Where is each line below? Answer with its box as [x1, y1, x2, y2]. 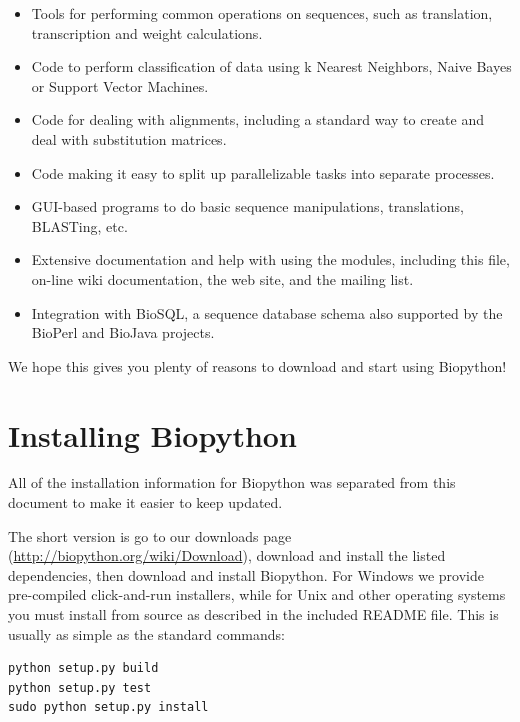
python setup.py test [8, 680, 152, 695]
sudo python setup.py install [8, 700, 209, 715]
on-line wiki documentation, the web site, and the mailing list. [31, 268, 414, 289]
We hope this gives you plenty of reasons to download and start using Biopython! [8, 355, 507, 376]
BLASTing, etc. [31, 215, 128, 236]
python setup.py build [8, 661, 159, 676]
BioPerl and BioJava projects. [31, 322, 215, 343]
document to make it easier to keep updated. [8, 492, 283, 513]
